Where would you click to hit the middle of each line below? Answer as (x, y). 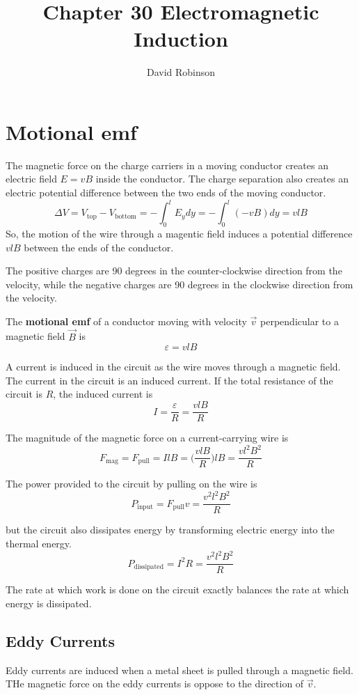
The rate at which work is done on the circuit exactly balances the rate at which (177, 589)
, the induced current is (103, 394)
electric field (31, 179)
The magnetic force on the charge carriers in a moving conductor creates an (167, 165)
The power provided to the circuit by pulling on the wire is (131, 484)
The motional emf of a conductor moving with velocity (126, 321)
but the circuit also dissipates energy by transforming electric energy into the (170, 530)
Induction (181, 39)
